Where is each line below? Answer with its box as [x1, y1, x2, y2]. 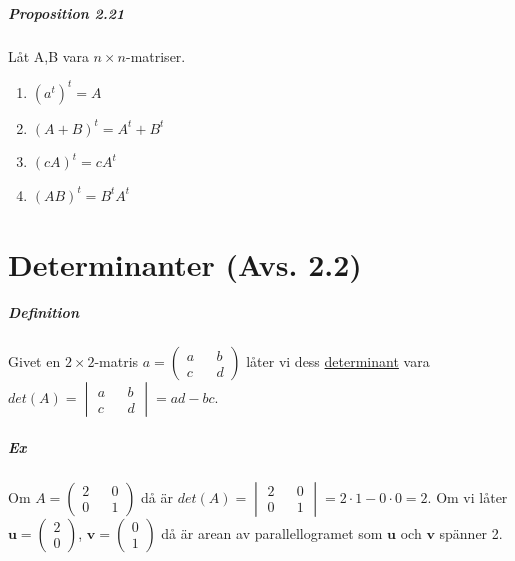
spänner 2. [439, 522, 503, 543]
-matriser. [125, 45, 186, 66]
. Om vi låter [427, 486, 508, 507]
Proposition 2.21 [8, 2, 125, 23]
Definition [8, 302, 79, 323]
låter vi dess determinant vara [246, 351, 430, 372]
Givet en [8, 351, 61, 372]
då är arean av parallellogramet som [161, 522, 383, 543]
